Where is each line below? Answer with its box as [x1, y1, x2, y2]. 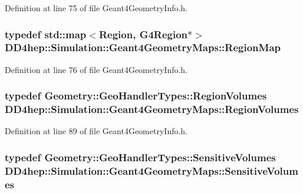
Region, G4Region [98, 26, 188, 41]
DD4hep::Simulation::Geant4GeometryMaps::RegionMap [5, 40, 281, 55]
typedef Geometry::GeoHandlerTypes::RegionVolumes [5, 88, 267, 103]
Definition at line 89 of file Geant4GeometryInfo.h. [5, 125, 188, 137]
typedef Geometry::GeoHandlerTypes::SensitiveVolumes [5, 149, 276, 164]
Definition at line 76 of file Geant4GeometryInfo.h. [5, 63, 188, 75]
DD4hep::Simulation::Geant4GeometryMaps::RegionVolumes [5, 102, 299, 117]
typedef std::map [5, 26, 87, 41]
